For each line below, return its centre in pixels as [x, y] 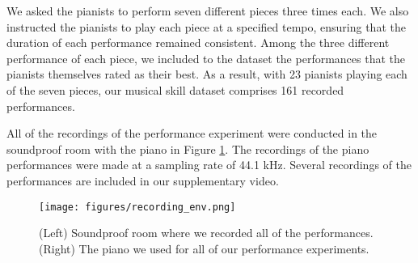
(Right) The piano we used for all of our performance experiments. [204, 248]
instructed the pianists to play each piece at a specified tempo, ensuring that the [206, 26]
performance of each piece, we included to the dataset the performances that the [206, 58]
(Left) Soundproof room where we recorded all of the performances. [206, 233]
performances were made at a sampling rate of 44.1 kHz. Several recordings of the [209, 165]
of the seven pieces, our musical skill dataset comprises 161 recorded [175, 89]
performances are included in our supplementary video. [143, 180]
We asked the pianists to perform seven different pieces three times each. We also [208, 11]
